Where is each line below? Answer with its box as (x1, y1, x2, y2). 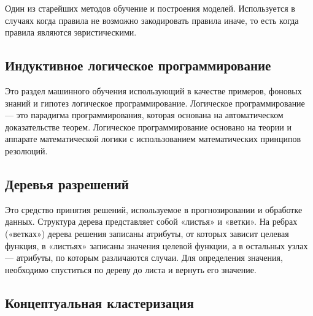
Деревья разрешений (5, 174, 129, 193)
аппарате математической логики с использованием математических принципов (5, 132, 301, 145)
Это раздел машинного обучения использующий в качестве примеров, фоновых (5, 84, 302, 97)
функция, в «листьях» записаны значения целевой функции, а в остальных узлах (5, 239, 308, 252)
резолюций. (5, 144, 48, 157)
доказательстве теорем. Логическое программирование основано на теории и (5, 120, 292, 133)
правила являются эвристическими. (5, 26, 137, 39)
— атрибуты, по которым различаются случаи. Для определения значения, (5, 251, 283, 264)
